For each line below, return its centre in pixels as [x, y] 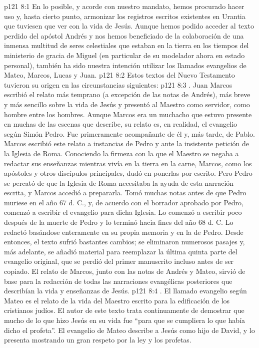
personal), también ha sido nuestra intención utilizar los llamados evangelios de [125, 65]
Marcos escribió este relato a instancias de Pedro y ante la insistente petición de [127, 143]
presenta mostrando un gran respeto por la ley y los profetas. [98, 340]
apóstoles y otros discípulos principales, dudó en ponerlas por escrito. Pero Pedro [128, 173]
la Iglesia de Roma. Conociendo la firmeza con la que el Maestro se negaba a [121, 153]
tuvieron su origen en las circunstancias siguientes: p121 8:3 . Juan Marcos [118, 84]
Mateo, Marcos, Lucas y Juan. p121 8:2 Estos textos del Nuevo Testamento [119, 75]
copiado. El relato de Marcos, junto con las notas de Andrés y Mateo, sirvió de [125, 271]
